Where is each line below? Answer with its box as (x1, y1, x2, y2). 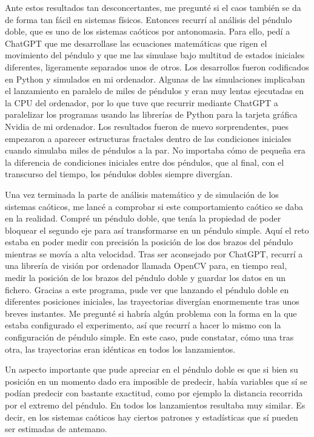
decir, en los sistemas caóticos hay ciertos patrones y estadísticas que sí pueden (5, 410, 298, 423)
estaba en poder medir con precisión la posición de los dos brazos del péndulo (5, 235, 293, 248)
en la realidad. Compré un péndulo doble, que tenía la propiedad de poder (5, 212, 281, 225)
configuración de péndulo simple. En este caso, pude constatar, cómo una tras (5, 331, 294, 344)
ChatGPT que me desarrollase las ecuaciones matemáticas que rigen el (5, 36, 267, 49)
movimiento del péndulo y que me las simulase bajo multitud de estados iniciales (5, 49, 305, 61)
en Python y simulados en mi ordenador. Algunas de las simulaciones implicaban (5, 72, 306, 85)
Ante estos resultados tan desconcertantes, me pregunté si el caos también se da (5, 1, 301, 13)
